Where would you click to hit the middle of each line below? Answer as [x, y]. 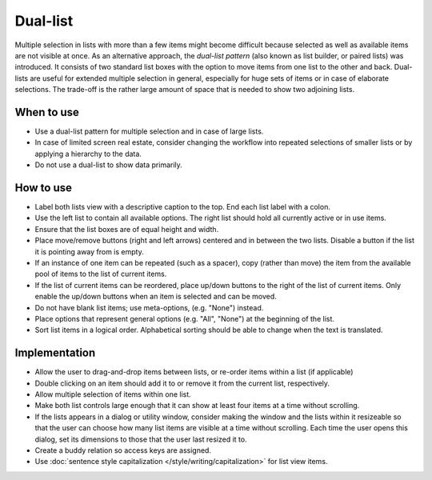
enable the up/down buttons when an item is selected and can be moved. [156, 297]
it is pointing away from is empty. [89, 251]
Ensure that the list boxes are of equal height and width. [127, 229]
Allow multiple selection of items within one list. [113, 394]
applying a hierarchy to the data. [88, 154]
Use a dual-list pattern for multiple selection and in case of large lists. [149, 131]
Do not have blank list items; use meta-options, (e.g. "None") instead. [149, 307]
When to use [47, 112]
